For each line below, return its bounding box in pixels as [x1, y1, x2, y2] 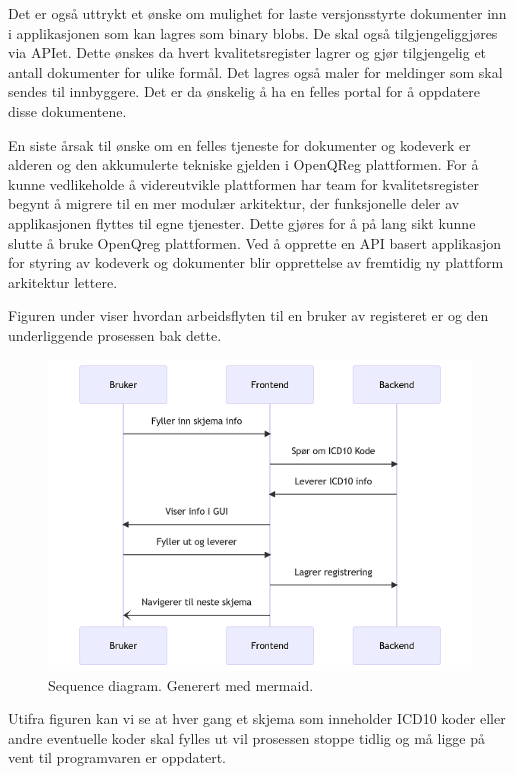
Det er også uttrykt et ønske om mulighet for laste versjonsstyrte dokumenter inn [8, 3, 507, 23]
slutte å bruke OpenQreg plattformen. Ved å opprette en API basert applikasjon [8, 232, 501, 253]
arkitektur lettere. [8, 271, 118, 292]
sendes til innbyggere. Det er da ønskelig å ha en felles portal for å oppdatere [8, 81, 481, 102]
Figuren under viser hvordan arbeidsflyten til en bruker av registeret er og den [8, 305, 489, 326]
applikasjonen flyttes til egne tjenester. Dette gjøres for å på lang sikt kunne [8, 212, 476, 233]
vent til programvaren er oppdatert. [8, 747, 226, 768]
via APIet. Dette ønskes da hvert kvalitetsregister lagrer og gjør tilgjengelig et [8, 42, 487, 63]
